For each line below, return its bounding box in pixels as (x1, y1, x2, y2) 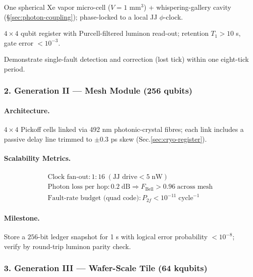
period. (4, 63, 25, 74)
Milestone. (4, 212, 40, 223)
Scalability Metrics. (4, 152, 71, 163)
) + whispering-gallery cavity (144, 2, 231, 12)
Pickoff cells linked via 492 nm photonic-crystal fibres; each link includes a (21, 124, 244, 134)
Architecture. (4, 105, 50, 115)
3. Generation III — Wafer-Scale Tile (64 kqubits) (4, 262, 208, 274)
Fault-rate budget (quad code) (48, 195, 139, 202)
